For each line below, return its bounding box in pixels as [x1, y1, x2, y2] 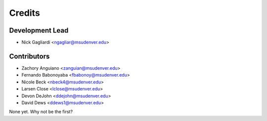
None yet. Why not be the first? [9, 109, 73, 115]
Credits [9, 7, 41, 18]
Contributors [9, 52, 50, 60]
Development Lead [9, 26, 69, 35]
